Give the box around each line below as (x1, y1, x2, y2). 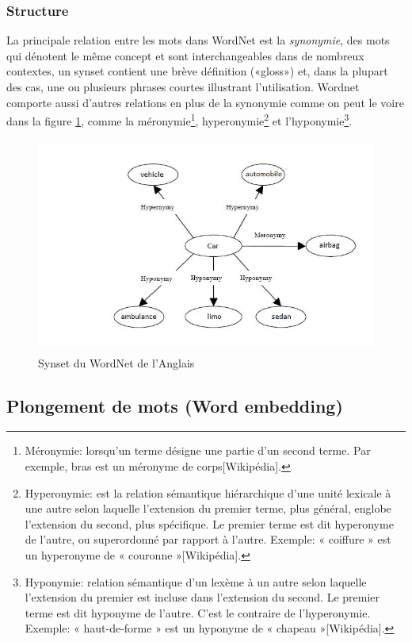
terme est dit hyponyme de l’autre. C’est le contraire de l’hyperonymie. (25, 604, 371, 621)
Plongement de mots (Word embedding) (6, 393, 343, 417)
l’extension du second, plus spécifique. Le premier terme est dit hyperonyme (25, 515, 394, 532)
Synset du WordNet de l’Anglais (38, 354, 195, 371)
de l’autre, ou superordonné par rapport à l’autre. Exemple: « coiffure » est (25, 531, 391, 548)
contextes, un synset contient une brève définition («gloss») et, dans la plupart (6, 63, 388, 79)
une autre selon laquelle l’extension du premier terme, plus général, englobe (25, 500, 391, 517)
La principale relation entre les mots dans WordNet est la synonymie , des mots (6, 32, 390, 48)
